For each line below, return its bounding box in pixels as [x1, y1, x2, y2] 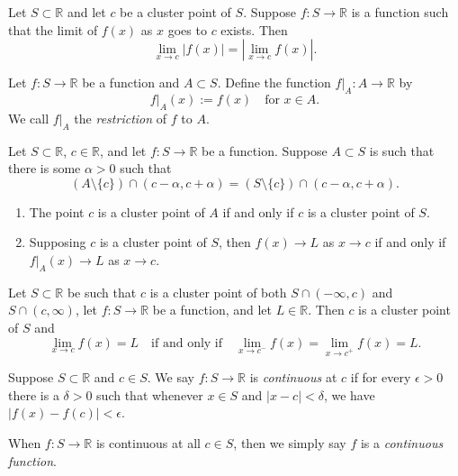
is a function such [351, 3, 449, 21]
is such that [369, 141, 435, 160]
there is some [8, 159, 81, 178]
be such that [67, 282, 137, 301]
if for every [350, 368, 411, 387]
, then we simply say [233, 434, 346, 453]
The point [29, 202, 85, 221]
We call [8, 108, 49, 127]
